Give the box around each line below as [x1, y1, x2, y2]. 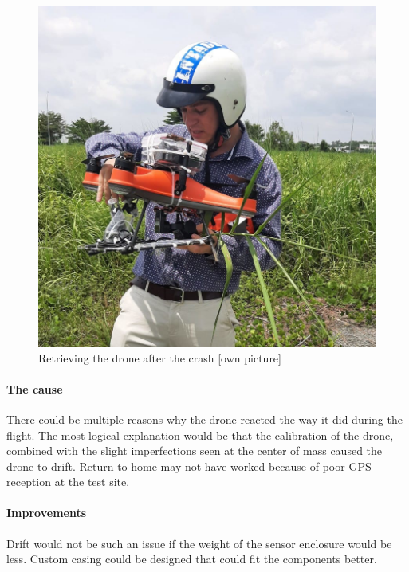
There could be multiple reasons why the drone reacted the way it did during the [6, 410, 403, 427]
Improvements [6, 504, 87, 521]
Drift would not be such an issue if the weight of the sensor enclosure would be [6, 535, 392, 551]
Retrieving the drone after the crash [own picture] [38, 349, 281, 366]
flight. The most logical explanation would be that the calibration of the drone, [6, 426, 394, 443]
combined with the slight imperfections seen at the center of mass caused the [6, 442, 383, 459]
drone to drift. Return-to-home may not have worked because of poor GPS [6, 457, 372, 474]
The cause [6, 380, 63, 397]
